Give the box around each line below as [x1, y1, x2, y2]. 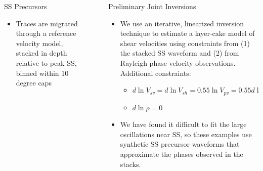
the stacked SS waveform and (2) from [120, 48, 239, 58]
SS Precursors [4, 1, 47, 11]
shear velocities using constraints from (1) [120, 37, 250, 48]
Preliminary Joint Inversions [108, 1, 196, 11]
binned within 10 [16, 67, 69, 78]
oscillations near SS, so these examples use [120, 129, 252, 139]
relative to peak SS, [16, 57, 77, 68]
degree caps [16, 77, 52, 88]
